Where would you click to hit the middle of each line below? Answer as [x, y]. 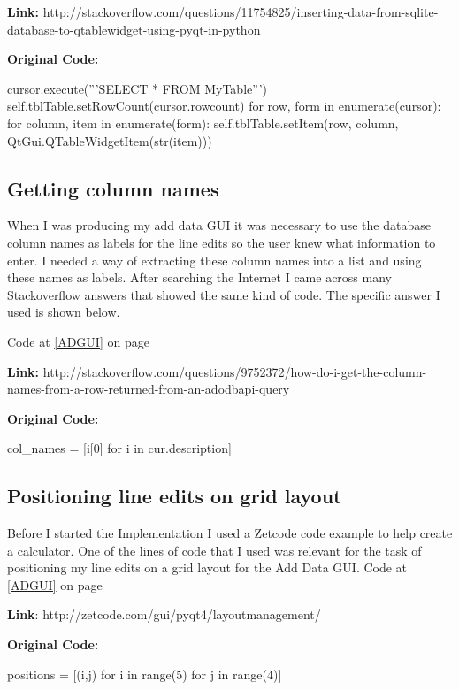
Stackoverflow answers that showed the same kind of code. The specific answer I [224, 294]
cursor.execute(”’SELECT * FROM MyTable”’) [137, 88]
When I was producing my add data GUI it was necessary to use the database [219, 225]
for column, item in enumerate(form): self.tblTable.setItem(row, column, [203, 123]
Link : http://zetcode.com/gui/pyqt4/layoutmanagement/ [164, 614]
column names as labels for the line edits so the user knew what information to [222, 242]
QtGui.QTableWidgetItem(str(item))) [110, 140]
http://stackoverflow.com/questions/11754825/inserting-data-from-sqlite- [241, 11]
